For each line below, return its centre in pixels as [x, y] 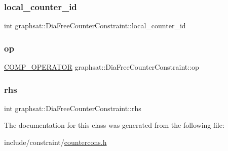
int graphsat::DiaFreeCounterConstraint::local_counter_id [95, 26]
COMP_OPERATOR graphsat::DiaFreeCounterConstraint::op [102, 67]
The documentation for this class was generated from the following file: [114, 125]
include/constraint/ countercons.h [55, 142]
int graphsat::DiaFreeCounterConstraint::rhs [73, 108]
